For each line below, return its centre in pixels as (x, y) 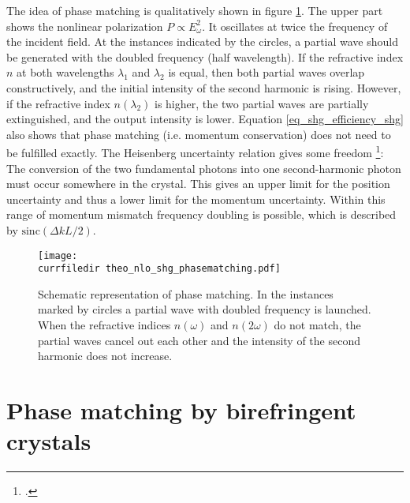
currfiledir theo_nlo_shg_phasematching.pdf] (159, 269)
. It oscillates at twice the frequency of (295, 26)
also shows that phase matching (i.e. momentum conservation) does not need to (199, 134)
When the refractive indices (104, 325)
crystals (49, 441)
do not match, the (317, 325)
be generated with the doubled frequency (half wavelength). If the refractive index (205, 56)
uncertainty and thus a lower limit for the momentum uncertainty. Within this (196, 199)
